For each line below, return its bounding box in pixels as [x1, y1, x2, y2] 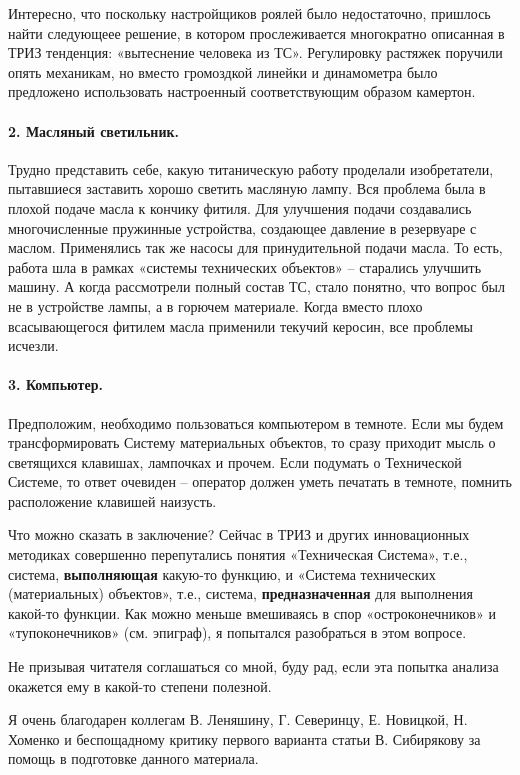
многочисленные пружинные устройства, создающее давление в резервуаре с [8, 217, 477, 238]
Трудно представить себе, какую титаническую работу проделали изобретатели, [8, 158, 494, 179]
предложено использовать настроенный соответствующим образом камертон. [8, 81, 476, 102]
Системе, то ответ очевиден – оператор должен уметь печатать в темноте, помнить [8, 471, 512, 492]
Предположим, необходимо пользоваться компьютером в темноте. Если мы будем [8, 412, 504, 433]
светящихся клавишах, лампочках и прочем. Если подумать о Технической [8, 451, 462, 472]
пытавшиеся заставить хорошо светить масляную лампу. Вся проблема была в [8, 178, 486, 199]
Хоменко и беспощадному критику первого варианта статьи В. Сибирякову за [8, 728, 481, 749]
